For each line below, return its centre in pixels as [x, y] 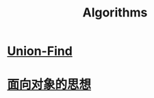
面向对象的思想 [49, 85]
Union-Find [40, 51]
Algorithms [115, 13]
